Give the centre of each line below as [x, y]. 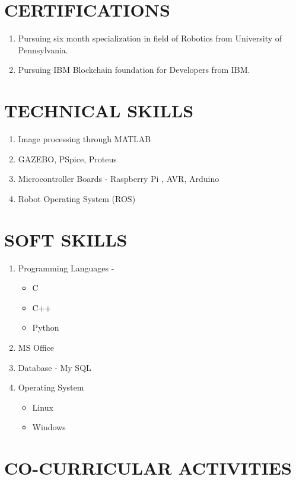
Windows [49, 427]
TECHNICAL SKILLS [99, 111]
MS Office [36, 347]
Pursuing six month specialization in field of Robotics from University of [150, 38]
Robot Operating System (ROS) [77, 198]
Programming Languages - [66, 268]
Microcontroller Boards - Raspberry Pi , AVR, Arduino [119, 179]
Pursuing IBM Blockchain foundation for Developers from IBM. [134, 70]
